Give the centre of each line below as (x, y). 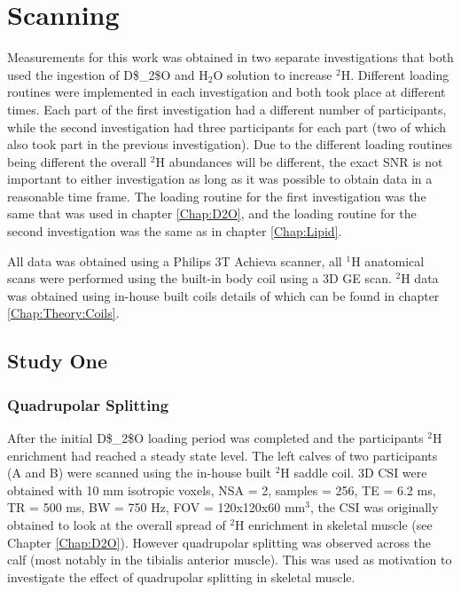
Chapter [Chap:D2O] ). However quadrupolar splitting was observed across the (219, 542)
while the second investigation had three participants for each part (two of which (227, 126)
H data (420, 278)
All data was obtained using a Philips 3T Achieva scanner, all (175, 260)
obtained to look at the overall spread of (117, 525)
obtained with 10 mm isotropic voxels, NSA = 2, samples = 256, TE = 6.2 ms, (222, 489)
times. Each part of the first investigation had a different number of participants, (227, 109)
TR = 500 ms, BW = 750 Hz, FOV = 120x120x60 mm (156, 507)
